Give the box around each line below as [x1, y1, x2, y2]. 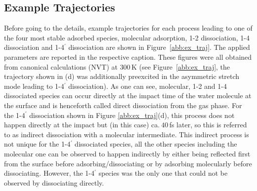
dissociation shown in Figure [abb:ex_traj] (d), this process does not [29, 110, 235, 120]
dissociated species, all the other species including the [75, 139, 237, 149]
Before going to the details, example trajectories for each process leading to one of [4, 23, 253, 33]
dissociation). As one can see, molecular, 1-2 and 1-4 [68, 80, 227, 91]
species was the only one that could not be [98, 168, 228, 178]
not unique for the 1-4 [4, 139, 71, 149]
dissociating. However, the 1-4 [4, 168, 94, 178]
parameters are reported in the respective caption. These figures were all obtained [4, 51, 252, 62]
